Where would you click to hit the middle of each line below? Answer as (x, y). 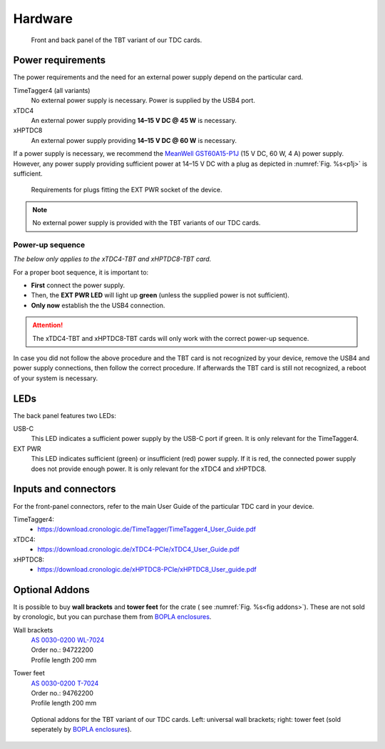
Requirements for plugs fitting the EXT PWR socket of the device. (127, 190)
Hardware (43, 19)
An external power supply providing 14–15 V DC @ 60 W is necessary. (134, 140)
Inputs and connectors (65, 489)
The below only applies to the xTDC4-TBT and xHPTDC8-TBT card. (112, 259)
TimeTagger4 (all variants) (52, 90)
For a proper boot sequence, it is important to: (81, 272)
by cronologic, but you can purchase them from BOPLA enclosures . (112, 617)
